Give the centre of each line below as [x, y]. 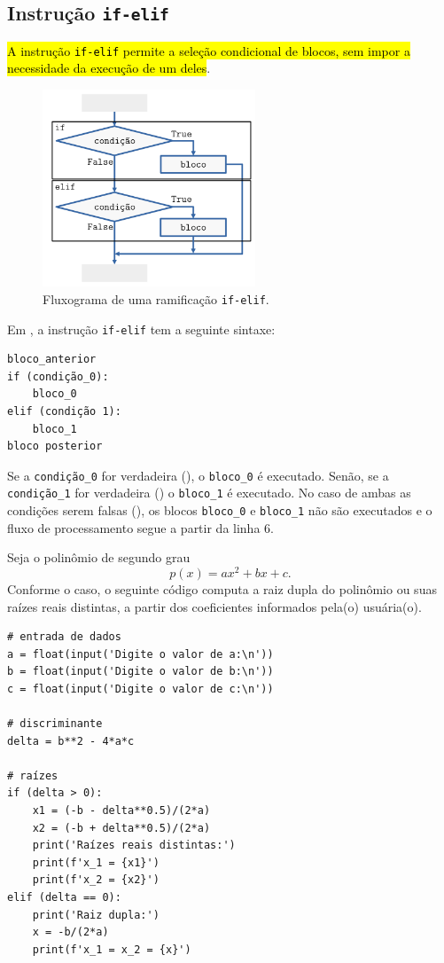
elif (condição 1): [64, 411]
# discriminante [55, 724]
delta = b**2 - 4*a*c [71, 741]
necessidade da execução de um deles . [109, 68]
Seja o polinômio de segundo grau [99, 557]
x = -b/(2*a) [70, 932]
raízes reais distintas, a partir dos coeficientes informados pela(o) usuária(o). [214, 606]
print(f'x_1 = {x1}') [96, 862]
